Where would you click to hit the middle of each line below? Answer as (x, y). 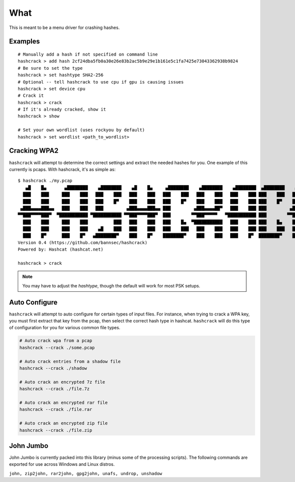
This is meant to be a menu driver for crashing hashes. (64, 28)
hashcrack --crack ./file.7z (55, 389)
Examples (25, 42)
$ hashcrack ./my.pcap (45, 181)
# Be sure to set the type (50, 68)
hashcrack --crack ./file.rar (56, 410)
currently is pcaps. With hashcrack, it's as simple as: (62, 169)
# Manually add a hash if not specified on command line (88, 54)
